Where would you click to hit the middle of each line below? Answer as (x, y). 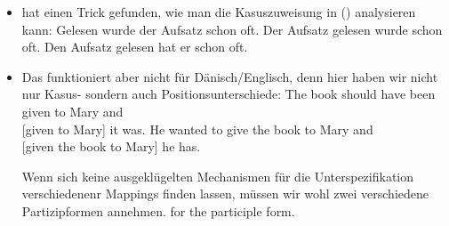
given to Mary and (72, 111)
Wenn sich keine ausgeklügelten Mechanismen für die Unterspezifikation (218, 176)
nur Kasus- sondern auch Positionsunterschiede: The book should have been (229, 94)
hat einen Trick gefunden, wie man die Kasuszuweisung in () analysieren (219, 12)
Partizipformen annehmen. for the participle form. (158, 210)
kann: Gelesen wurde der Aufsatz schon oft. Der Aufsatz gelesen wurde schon (232, 29)
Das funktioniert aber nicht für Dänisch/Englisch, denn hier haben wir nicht (230, 76)
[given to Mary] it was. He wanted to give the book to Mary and (197, 129)
